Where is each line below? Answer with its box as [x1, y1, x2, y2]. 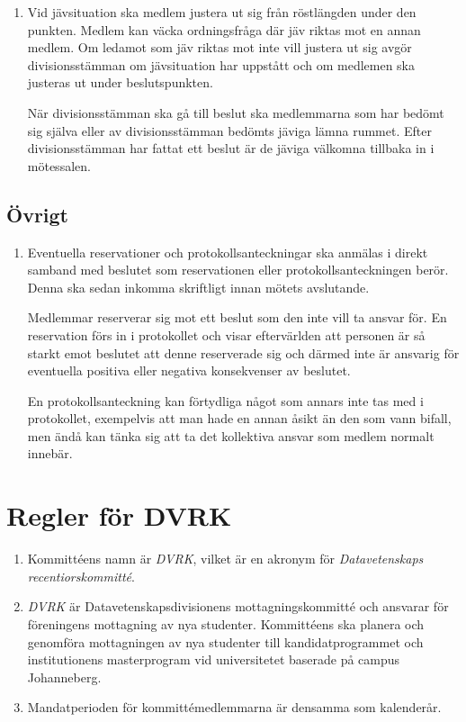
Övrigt [6, 200, 69, 228]
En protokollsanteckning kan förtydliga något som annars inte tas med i [27, 391, 424, 410]
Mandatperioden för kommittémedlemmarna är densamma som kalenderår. [27, 698, 442, 717]
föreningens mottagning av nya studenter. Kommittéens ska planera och [27, 614, 425, 633]
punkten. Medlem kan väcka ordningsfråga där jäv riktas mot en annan [27, 20, 421, 39]
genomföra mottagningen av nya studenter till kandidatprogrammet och [27, 632, 424, 651]
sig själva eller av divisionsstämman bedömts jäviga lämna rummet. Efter [27, 121, 432, 140]
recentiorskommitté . [27, 566, 135, 585]
